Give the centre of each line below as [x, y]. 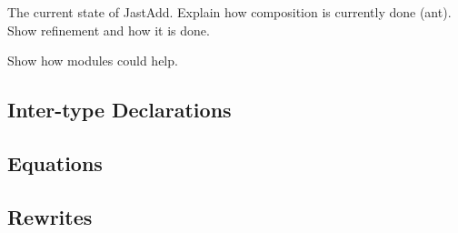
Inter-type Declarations [119, 110]
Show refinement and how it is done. [109, 30]
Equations [55, 162]
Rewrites [50, 216]
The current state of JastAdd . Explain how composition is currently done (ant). [229, 12]
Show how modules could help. [93, 61]
